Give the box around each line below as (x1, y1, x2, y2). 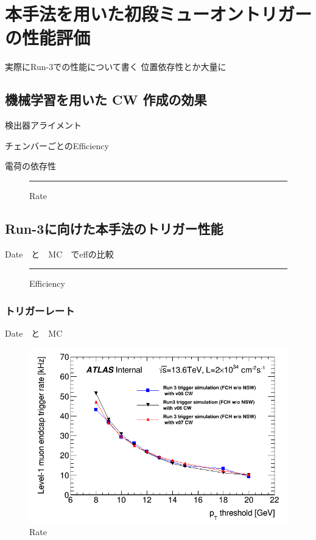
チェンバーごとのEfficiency (5, 139, 109, 152)
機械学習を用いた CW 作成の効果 (5, 90, 207, 109)
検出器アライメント (5, 119, 82, 131)
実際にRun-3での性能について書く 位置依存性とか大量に (5, 60, 226, 73)
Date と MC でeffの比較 (5, 247, 114, 260)
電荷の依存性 (5, 160, 56, 172)
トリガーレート (5, 303, 75, 318)
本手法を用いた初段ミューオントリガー (5, 1, 312, 26)
